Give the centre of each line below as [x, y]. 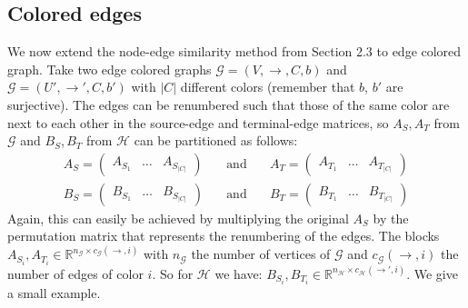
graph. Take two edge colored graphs [110, 69]
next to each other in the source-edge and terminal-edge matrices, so [198, 122]
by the [391, 218]
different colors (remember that [268, 87]
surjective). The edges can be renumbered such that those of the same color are [229, 104]
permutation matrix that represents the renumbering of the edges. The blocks [224, 236]
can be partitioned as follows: [216, 140]
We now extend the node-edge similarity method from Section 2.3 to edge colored [234, 51]
